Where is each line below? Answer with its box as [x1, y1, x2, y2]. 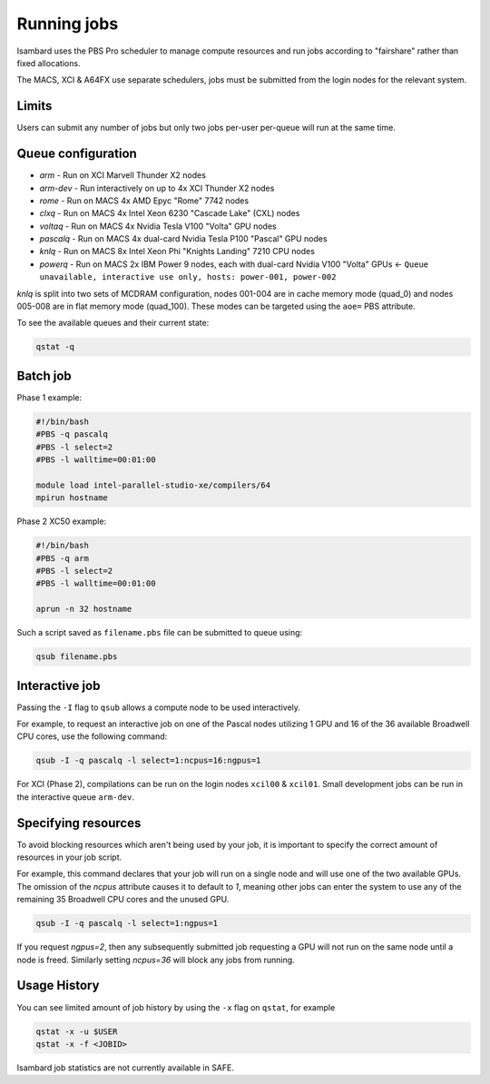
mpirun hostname [35, 493, 109, 503]
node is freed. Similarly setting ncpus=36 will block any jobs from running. [16, 954, 295, 965]
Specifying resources [16, 815, 142, 831]
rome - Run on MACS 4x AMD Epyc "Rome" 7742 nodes [39, 195, 250, 206]
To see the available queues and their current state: [16, 318, 210, 329]
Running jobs [16, 14, 119, 34]
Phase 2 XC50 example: [16, 516, 107, 527]
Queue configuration [16, 146, 138, 162]
